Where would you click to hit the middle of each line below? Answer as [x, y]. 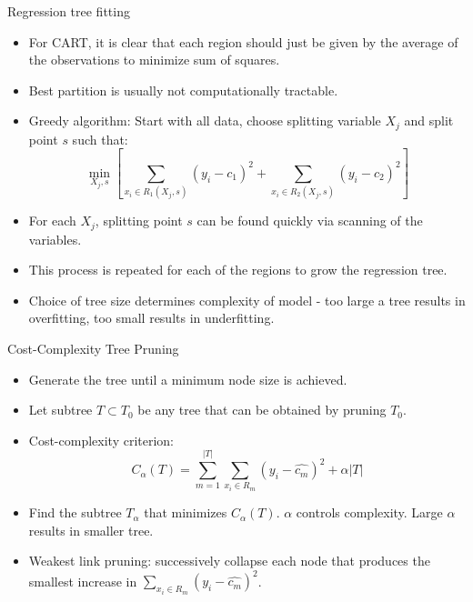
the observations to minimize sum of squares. [154, 60]
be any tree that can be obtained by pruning [262, 410]
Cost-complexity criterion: [101, 440]
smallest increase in [83, 581]
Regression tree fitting [69, 11]
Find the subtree [75, 512]
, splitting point [139, 221]
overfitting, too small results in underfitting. [151, 318]
